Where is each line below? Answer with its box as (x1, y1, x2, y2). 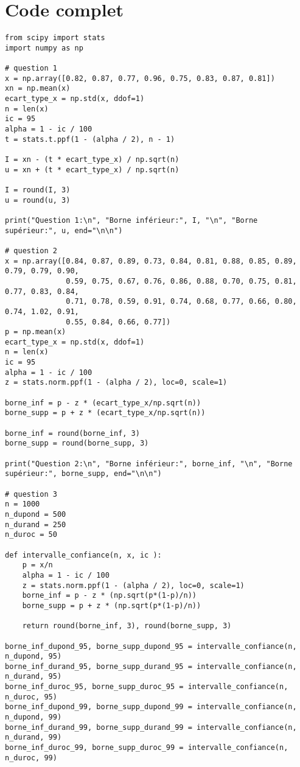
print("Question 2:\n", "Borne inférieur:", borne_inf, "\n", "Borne (5, 459, 293, 468)
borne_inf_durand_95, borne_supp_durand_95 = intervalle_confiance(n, (5, 662, 297, 671)
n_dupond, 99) (5, 713, 62, 722)
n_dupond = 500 (5, 510, 66, 519)
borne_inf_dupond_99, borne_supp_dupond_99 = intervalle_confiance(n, (5, 702, 297, 712)
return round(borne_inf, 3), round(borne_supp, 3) (22, 622, 232, 631)
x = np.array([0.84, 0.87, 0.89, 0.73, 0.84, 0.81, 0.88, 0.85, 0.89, (5, 256, 297, 265)
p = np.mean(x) (5, 327, 66, 337)
